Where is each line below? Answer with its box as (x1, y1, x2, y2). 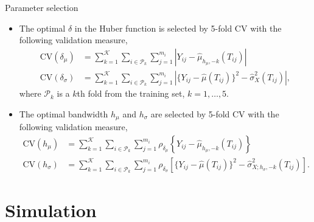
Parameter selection (5, 1, 78, 13)
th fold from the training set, (77, 87, 185, 100)
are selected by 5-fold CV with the (150, 107, 279, 120)
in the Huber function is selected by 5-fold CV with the (74, 21, 282, 34)
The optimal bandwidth (19, 107, 108, 120)
